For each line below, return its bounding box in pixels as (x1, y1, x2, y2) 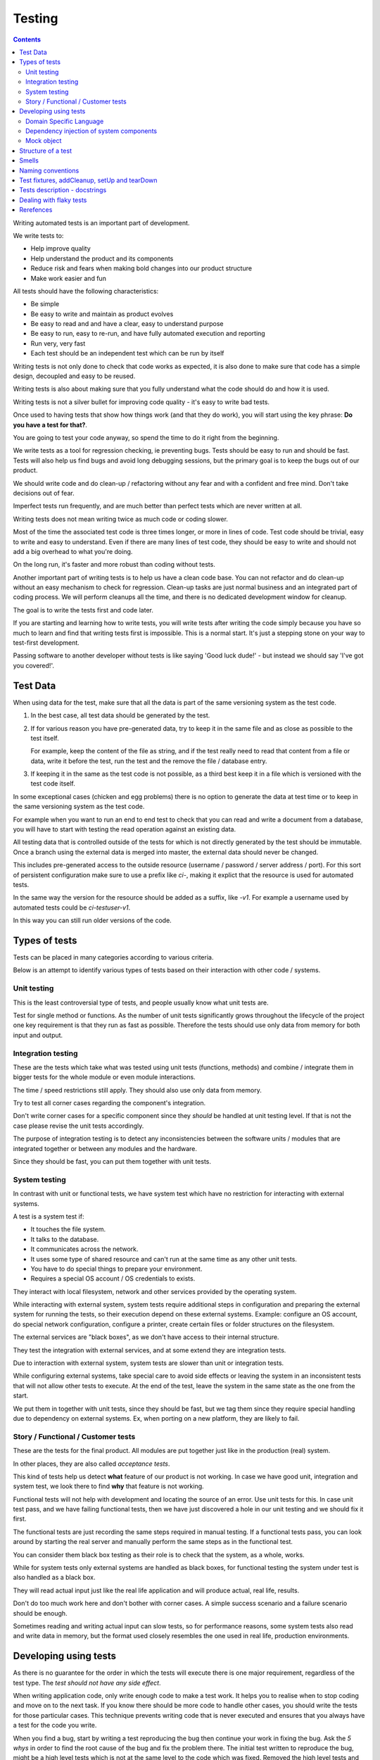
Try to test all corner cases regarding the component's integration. (13, 1099, 206, 1107)
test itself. (30, 734, 59, 742)
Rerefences (19, 206, 53, 214)
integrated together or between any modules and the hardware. (13, 1144, 197, 1152)
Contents (13, 35, 42, 44)
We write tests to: (13, 231, 64, 239)
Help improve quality (30, 244, 91, 253)
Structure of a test (19, 146, 72, 155)
